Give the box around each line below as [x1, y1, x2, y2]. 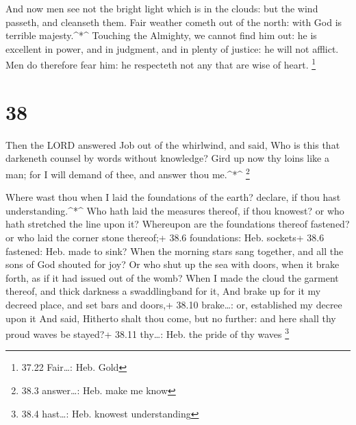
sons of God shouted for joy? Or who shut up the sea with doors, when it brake [5, 257, 340, 271]
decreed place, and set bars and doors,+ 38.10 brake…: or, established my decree [5, 297, 342, 311]
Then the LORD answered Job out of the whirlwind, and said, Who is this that [5, 137, 340, 151]
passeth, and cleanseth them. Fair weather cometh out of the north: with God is [5, 14, 342, 29]
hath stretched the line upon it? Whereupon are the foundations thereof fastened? [5, 217, 350, 231]
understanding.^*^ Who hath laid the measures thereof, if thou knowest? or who [5, 203, 344, 217]
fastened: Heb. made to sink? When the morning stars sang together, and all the [5, 243, 344, 258]
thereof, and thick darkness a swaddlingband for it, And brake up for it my [5, 284, 321, 298]
